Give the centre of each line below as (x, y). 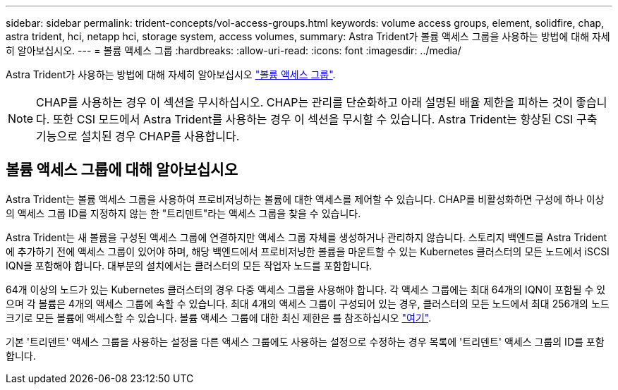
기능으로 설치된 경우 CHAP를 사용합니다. (138, 136)
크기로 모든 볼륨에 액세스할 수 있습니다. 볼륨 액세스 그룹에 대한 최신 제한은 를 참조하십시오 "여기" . (219, 317)
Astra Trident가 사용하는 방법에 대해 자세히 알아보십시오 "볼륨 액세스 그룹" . (171, 74)
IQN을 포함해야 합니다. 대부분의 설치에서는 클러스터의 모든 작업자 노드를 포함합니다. (189, 265)
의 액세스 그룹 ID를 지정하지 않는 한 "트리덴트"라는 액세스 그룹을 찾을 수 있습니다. (183, 213)
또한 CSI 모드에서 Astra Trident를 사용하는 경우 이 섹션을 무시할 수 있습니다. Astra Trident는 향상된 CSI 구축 (325, 119)
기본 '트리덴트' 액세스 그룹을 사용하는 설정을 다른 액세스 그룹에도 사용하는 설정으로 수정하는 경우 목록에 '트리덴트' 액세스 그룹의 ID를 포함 (305, 341)
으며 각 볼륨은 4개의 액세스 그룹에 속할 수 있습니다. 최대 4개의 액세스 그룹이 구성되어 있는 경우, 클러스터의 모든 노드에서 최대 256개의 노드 (308, 303)
